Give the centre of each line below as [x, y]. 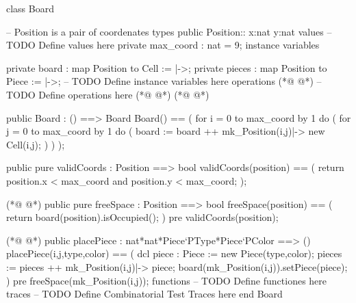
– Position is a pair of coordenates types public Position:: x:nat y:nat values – [169, 31]
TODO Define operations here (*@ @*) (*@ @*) [108, 94]
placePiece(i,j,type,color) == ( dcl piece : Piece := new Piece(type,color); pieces [174, 253]
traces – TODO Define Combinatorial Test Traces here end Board [144, 294]
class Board [30, 8]
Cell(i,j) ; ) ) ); [36, 144]
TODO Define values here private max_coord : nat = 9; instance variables [163, 45]
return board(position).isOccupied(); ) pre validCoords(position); [142, 217]
